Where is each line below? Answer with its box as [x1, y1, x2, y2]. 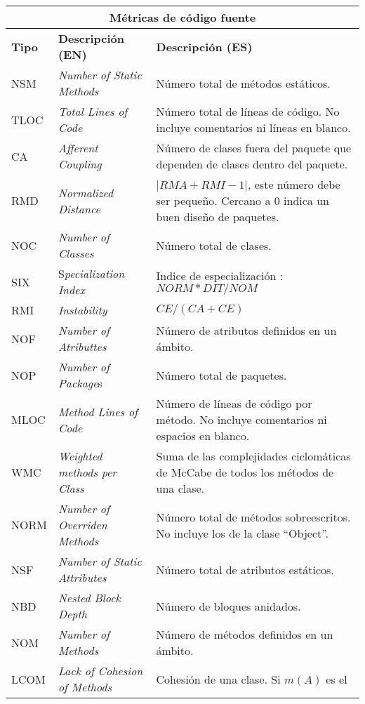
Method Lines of [58, 403, 138, 420]
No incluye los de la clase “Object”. [156, 524, 329, 541]
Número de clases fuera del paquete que [156, 140, 352, 156]
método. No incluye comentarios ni [156, 411, 327, 427]
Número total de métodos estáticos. [156, 74, 331, 91]
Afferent [58, 140, 98, 156]
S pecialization [58, 265, 125, 281]
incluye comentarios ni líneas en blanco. [156, 119, 351, 135]
